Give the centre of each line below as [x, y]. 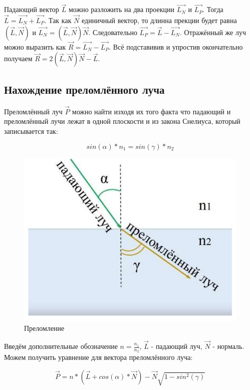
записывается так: [31, 131]
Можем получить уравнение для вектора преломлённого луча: [98, 357]
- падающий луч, [177, 346]
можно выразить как [35, 46]
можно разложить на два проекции [121, 9]
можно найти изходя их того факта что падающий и [151, 111]
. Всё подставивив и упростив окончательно [176, 46]
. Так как [58, 20]
